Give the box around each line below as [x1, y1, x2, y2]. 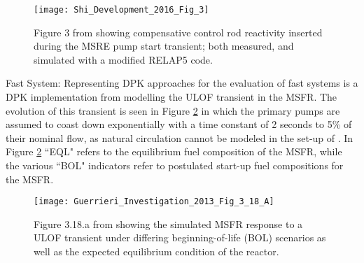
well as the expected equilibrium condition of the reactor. [34, 244, 279, 259]
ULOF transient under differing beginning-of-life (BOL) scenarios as [34, 230, 326, 245]
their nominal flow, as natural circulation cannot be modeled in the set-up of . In [6, 130, 353, 145]
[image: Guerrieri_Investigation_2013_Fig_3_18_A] [34, 197, 274, 207]
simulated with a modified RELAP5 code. [34, 52, 213, 66]
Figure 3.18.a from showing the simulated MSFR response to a [34, 216, 303, 231]
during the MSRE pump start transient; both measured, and [34, 38, 294, 53]
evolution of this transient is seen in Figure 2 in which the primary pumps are [6, 103, 340, 118]
